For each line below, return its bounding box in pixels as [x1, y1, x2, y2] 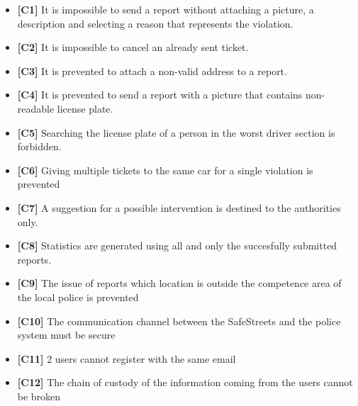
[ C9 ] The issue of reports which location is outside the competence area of [17, 276, 342, 291]
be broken [17, 388, 61, 403]
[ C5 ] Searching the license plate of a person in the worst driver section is [17, 125, 335, 140]
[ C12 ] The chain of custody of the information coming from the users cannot [17, 375, 353, 390]
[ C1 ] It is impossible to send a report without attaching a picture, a [17, 2, 314, 16]
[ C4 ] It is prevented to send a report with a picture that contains [17, 87, 303, 102]
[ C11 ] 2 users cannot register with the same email [17, 351, 236, 366]
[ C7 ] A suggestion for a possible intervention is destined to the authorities [17, 200, 341, 215]
